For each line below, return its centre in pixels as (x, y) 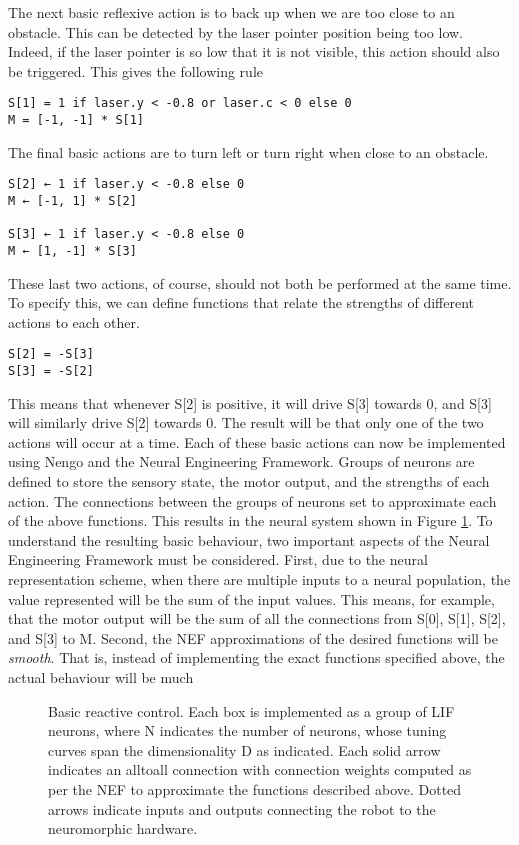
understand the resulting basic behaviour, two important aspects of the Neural (249, 539)
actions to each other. (74, 321)
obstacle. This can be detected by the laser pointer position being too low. (235, 31)
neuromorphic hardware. (123, 828)
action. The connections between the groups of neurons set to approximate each (252, 500)
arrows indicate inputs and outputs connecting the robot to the (242, 808)
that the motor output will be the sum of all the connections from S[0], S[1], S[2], (257, 618)
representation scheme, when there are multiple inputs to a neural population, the (259, 579)
